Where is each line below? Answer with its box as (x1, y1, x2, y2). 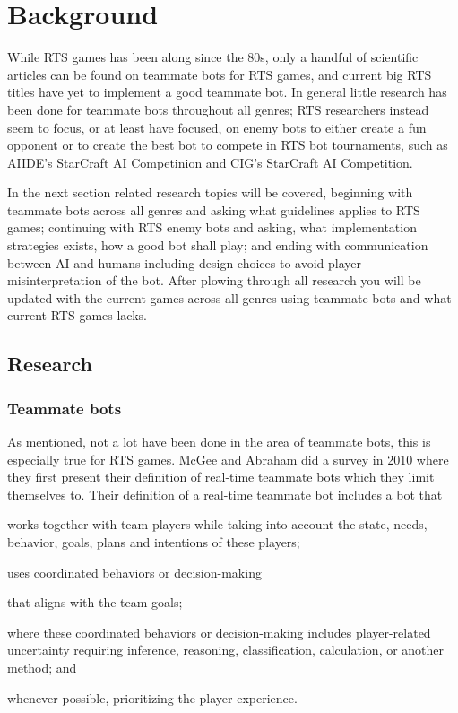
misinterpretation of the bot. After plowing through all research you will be (7, 271, 421, 290)
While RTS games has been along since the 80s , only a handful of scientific (7, 48, 419, 66)
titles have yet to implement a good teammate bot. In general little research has (7, 83, 447, 101)
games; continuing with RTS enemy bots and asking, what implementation (7, 218, 417, 237)
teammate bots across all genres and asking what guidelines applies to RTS (7, 200, 420, 219)
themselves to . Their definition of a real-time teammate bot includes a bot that (7, 484, 443, 503)
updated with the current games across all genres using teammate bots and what (7, 288, 452, 307)
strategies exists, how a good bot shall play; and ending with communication (7, 236, 428, 255)
